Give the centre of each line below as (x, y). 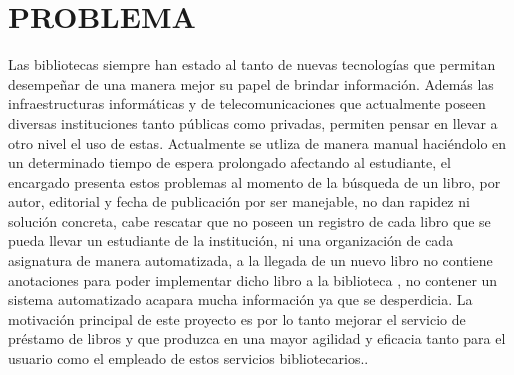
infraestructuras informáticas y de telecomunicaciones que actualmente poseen (247, 103)
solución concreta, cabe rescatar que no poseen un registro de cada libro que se (249, 220)
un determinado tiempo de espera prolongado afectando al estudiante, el (229, 162)
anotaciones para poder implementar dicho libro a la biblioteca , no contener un (253, 279)
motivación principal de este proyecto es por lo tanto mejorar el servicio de (237, 318)
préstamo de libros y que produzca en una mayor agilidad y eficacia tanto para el (257, 338)
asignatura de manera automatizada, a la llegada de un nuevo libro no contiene (250, 260)
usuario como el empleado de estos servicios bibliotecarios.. (188, 358)
